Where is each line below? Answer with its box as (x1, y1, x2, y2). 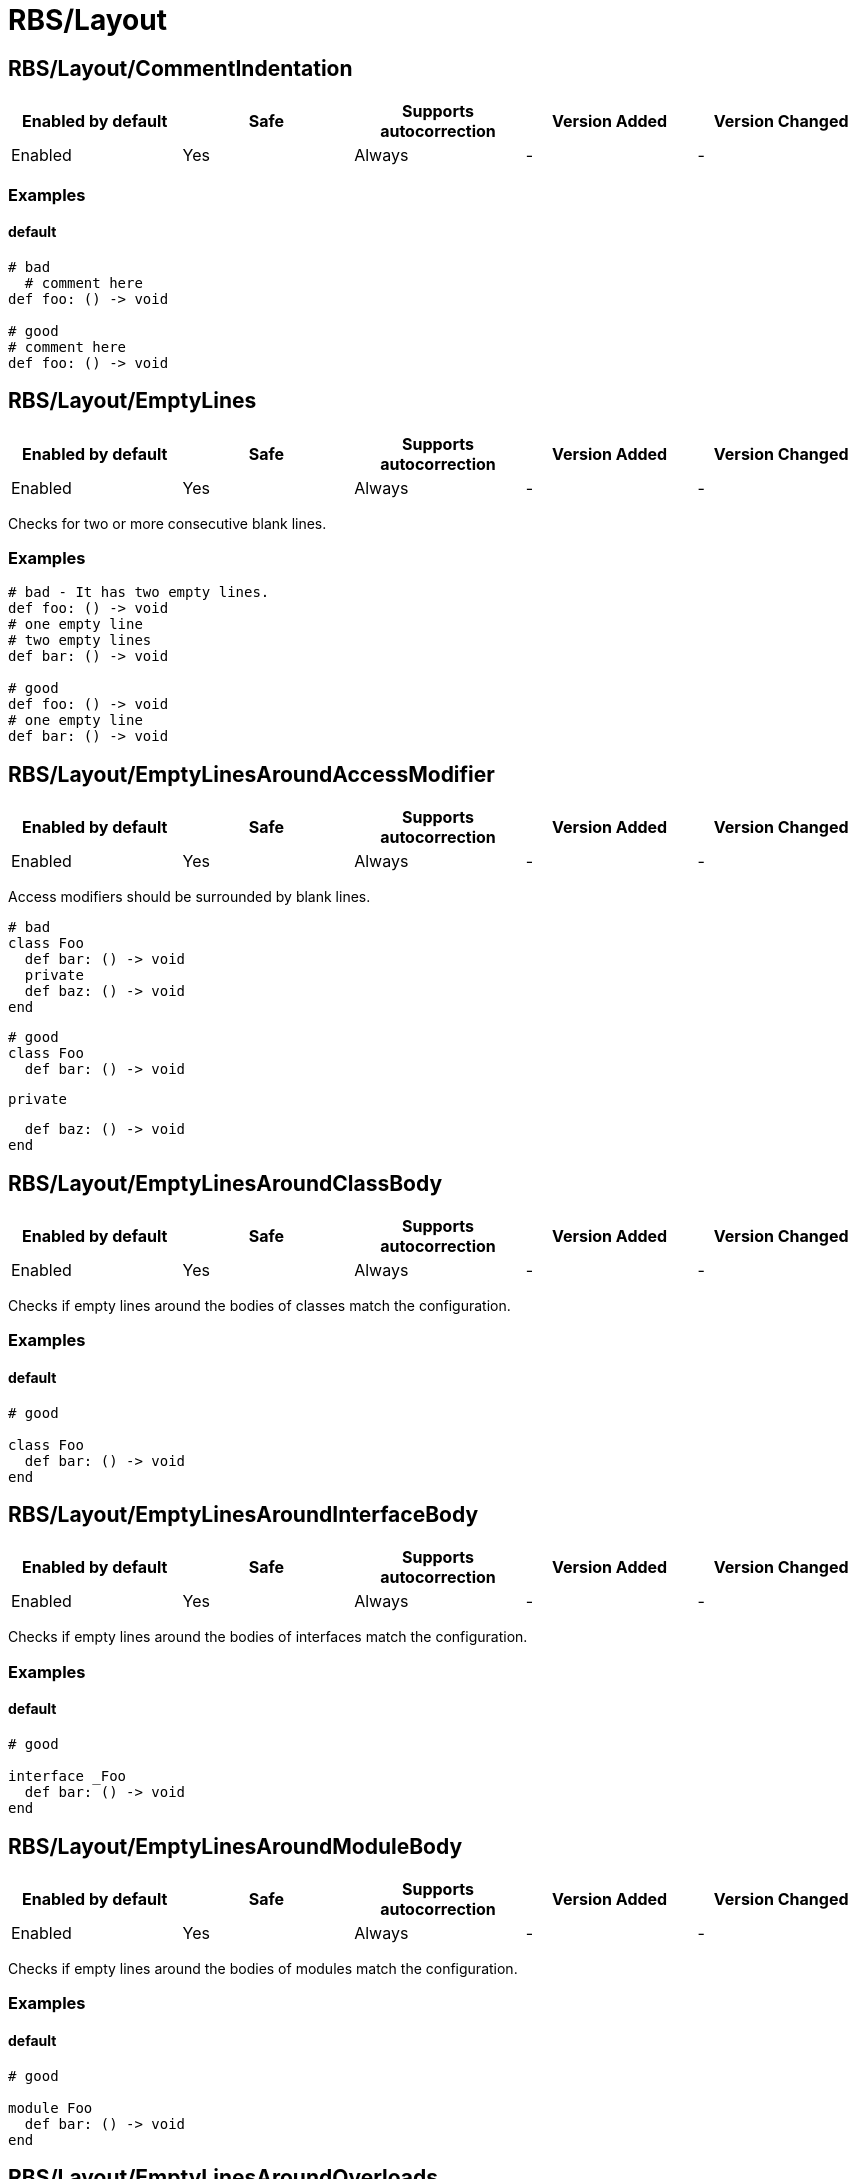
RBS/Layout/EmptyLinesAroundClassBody (8, 1170, 443, 1196)
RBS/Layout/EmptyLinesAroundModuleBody (8, 1833, 463, 1859)
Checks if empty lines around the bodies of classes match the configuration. (8, 1297, 511, 1315)
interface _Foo (8, 1768, 127, 1785)
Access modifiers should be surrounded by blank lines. (8, 888, 371, 906)
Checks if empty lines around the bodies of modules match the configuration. (8, 1959, 518, 1977)
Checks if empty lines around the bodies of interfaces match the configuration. (8, 1628, 528, 1646)
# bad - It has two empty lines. (8, 584, 270, 601)
